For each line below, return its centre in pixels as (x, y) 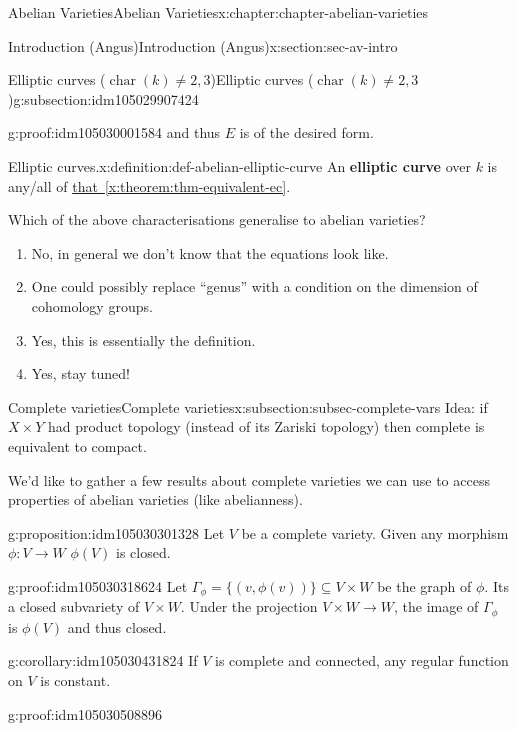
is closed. (143, 552)
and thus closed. (117, 626)
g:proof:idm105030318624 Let (98, 585)
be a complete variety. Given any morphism (375, 532)
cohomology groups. (92, 305)
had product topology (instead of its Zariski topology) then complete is (266, 426)
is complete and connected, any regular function (362, 660)
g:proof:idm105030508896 (85, 713)
